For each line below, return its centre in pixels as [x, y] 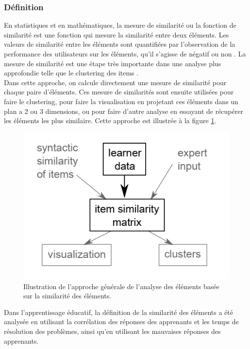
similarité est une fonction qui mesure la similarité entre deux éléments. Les [117, 34]
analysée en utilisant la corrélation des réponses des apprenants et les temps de [121, 321]
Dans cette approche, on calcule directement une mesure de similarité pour [115, 82]
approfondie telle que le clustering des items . [71, 73]
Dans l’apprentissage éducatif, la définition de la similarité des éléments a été [119, 312]
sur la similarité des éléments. [67, 296]
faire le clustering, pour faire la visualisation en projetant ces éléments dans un [121, 101]
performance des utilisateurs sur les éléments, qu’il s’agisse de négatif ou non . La [125, 54]
